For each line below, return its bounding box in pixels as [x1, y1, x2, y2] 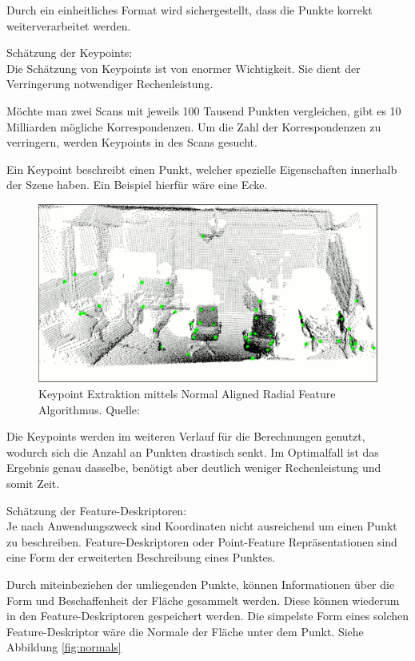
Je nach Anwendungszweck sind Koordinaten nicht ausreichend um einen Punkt [6, 518, 397, 534]
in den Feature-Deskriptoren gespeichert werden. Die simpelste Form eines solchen [6, 607, 409, 624]
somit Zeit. [6, 475, 60, 492]
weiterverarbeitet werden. [6, 17, 131, 34]
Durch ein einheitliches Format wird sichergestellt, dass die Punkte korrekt [6, 2, 373, 18]
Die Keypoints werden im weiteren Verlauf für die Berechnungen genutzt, [6, 428, 365, 445]
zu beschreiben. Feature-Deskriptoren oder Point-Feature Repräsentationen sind [6, 533, 397, 550]
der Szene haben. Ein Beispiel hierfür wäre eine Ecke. [6, 176, 268, 193]
